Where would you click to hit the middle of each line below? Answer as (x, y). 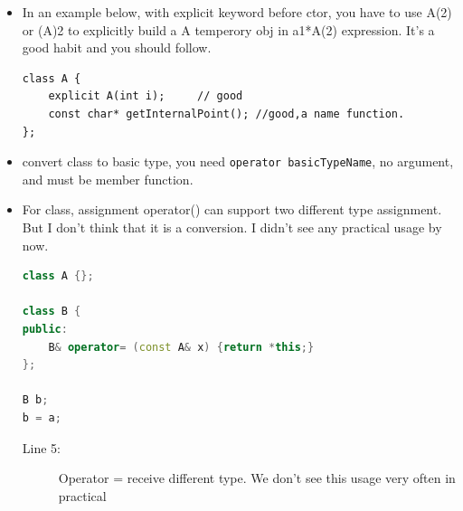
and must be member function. (108, 179)
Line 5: (41, 447)
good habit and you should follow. (117, 47)
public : (45, 329)
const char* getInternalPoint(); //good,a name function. (227, 114)
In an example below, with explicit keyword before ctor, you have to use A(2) (237, 12)
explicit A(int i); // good (146, 96)
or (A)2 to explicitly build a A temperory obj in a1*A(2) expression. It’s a (228, 29)
